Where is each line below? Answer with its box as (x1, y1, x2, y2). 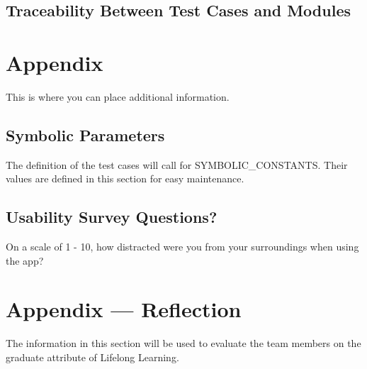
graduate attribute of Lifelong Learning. (6, 350, 179, 364)
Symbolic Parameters (6, 123, 165, 145)
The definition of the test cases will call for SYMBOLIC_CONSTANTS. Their (6, 157, 348, 172)
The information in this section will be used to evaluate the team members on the (6, 336, 361, 351)
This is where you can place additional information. (6, 89, 230, 104)
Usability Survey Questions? (6, 206, 218, 228)
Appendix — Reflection (6, 294, 242, 324)
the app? (6, 253, 44, 268)
